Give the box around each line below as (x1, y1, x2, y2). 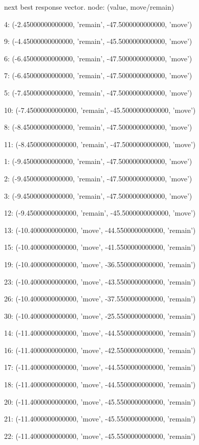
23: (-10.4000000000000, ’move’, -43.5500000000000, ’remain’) (4, 276, 196, 287)
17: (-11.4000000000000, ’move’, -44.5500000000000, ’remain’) (4, 362, 196, 372)
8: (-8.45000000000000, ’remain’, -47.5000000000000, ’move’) (4, 122, 192, 132)
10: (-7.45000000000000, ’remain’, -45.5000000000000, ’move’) (4, 104, 196, 115)
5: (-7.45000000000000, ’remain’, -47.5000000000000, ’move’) (4, 87, 192, 98)
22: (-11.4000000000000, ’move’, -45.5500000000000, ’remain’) (4, 430, 196, 441)
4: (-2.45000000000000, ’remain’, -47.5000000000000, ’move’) (4, 18, 192, 29)
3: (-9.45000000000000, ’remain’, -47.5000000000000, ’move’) (4, 190, 192, 201)
